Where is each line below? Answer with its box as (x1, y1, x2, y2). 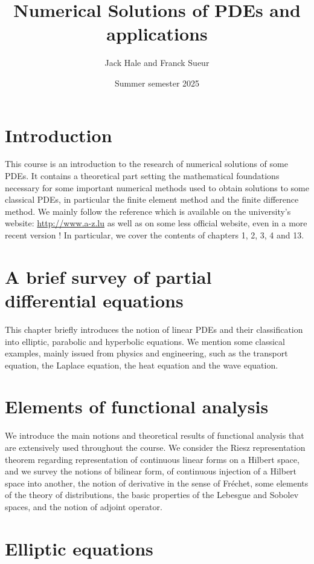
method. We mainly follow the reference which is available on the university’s (5, 205, 291, 217)
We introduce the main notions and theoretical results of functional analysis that (5, 429, 304, 442)
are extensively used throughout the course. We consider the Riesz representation (5, 441, 306, 453)
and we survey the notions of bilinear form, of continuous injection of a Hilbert (5, 465, 297, 477)
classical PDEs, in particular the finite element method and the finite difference (5, 193, 299, 206)
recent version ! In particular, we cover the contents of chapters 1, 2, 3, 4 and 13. (5, 229, 304, 241)
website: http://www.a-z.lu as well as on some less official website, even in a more (5, 217, 307, 229)
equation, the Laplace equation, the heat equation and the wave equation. (5, 358, 278, 371)
